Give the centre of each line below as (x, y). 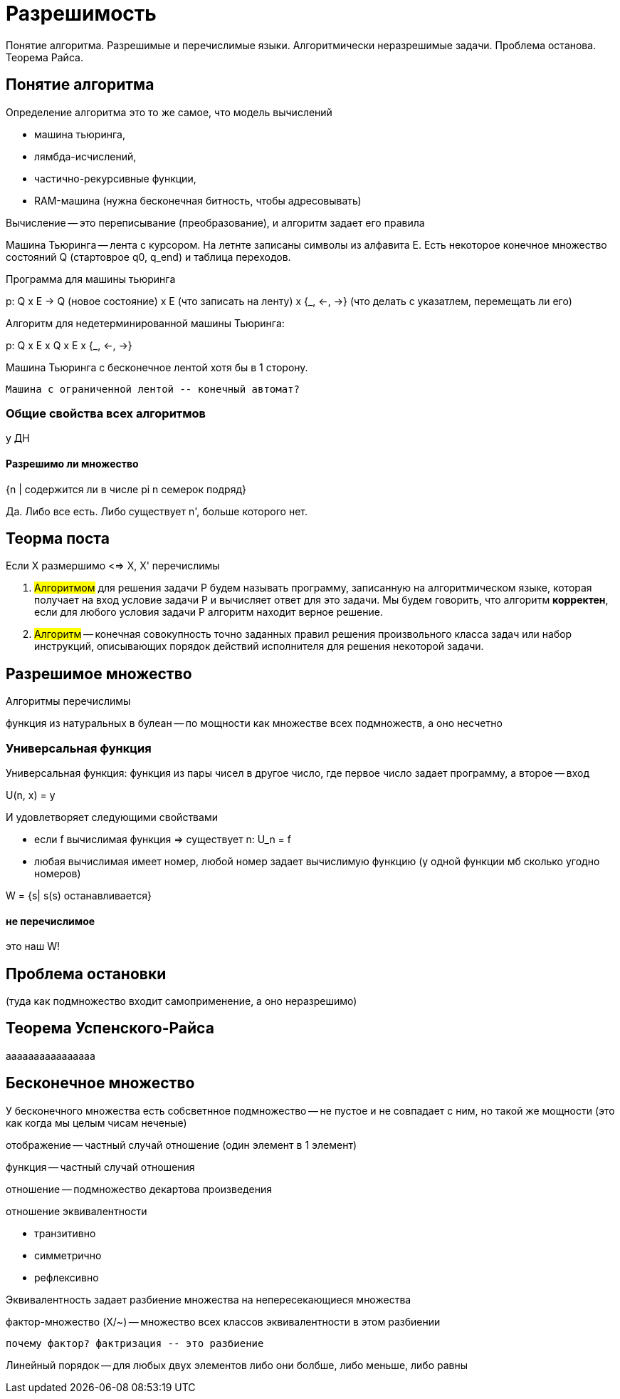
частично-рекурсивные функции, (115, 178)
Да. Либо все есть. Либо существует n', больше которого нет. (157, 511)
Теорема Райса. (44, 57)
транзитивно (65, 1233)
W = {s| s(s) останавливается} (79, 895)
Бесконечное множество (100, 1083)
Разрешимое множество (99, 673)
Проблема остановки (86, 974)
